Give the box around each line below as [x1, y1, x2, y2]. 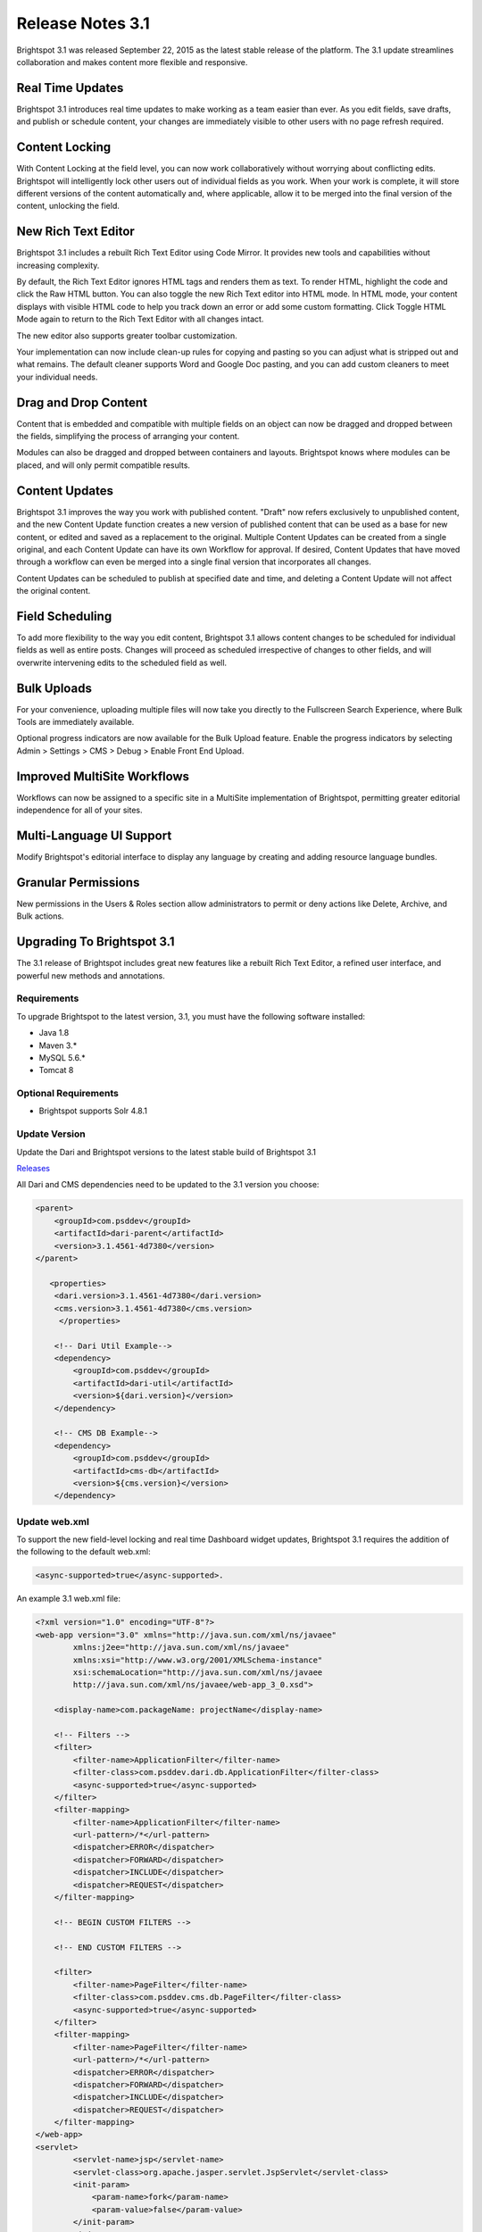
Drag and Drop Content [16, 395, 147, 410]
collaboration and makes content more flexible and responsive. [16, 56, 248, 67]
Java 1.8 [38, 1028, 70, 1038]
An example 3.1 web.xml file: [16, 1594, 120, 1604]
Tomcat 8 [38, 1065, 74, 1076]
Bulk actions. [16, 911, 64, 921]
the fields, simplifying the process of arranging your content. [16, 431, 240, 442]
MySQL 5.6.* [38, 1052, 86, 1062]
